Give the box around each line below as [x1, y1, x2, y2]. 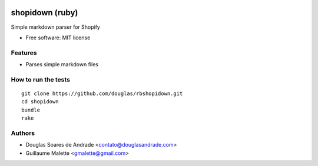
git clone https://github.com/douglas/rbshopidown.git [21, 90, 183, 97]
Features [11, 49, 37, 57]
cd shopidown [21, 99, 59, 105]
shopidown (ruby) [11, 8, 78, 18]
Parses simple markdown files [25, 61, 98, 68]
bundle [21, 106, 41, 113]
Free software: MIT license [25, 34, 91, 41]
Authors [11, 129, 35, 137]
